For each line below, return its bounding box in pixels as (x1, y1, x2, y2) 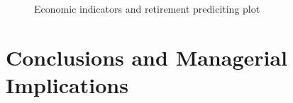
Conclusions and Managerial (6, 42, 288, 71)
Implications (6, 70, 128, 99)
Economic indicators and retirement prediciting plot (34, 1, 260, 16)
